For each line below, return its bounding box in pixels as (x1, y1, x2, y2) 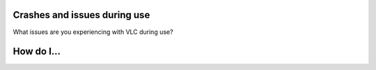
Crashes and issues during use (13, 9, 150, 21)
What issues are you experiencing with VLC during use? (13, 28, 173, 36)
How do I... (13, 46, 61, 58)
